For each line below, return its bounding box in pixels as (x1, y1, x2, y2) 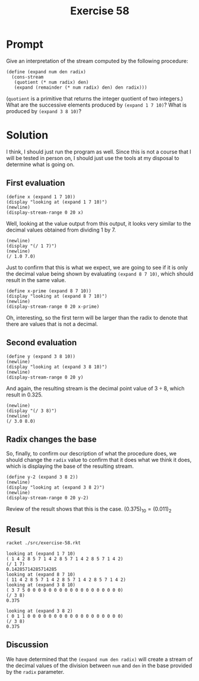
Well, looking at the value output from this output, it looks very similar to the (6, 220, 191, 227)
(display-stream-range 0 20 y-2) (6, 495, 89, 501)
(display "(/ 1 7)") (6, 243, 58, 249)
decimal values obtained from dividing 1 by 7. (6, 226, 116, 233)
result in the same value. (6, 276, 67, 283)
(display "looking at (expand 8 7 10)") (6, 293, 108, 299)
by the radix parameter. (6, 668, 64, 675)
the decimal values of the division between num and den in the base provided (6, 662, 192, 669)
